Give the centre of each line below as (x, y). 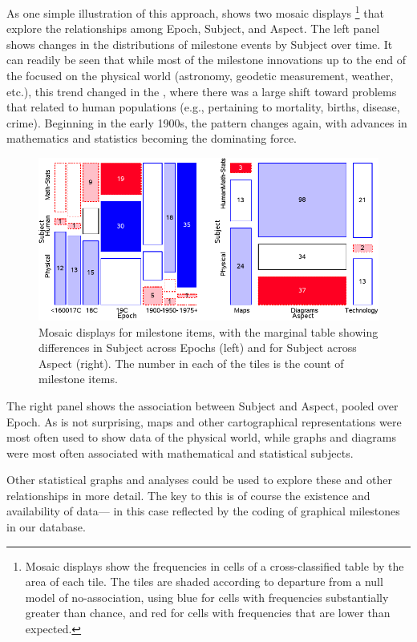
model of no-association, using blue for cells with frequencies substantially (207, 597)
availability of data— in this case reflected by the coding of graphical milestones (203, 511)
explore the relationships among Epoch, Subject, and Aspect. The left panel (193, 28)
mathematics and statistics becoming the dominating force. (152, 138)
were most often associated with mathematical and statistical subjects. (180, 452)
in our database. (46, 527)
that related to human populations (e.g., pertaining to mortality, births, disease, (203, 107)
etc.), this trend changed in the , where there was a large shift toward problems (202, 91)
